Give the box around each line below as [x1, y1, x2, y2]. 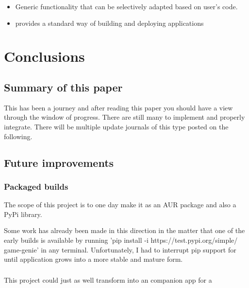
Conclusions [4, 46, 85, 66]
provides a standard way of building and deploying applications [15, 18, 204, 28]
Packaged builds [4, 180, 68, 192]
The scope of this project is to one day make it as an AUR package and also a [4, 199, 236, 210]
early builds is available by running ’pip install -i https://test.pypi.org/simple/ [4, 234, 238, 245]
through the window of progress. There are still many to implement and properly [4, 112, 245, 122]
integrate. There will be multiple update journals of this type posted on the [4, 121, 229, 131]
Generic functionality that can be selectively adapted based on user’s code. [15, 1, 238, 11]
